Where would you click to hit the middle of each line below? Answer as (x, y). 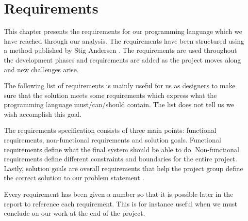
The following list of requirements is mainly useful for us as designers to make (120, 86)
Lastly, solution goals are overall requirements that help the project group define (124, 168)
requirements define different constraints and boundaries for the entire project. (121, 159)
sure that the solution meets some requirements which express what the (110, 95)
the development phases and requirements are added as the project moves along (123, 59)
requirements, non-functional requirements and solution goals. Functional (113, 140)
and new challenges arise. (41, 69)
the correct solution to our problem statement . (74, 178)
